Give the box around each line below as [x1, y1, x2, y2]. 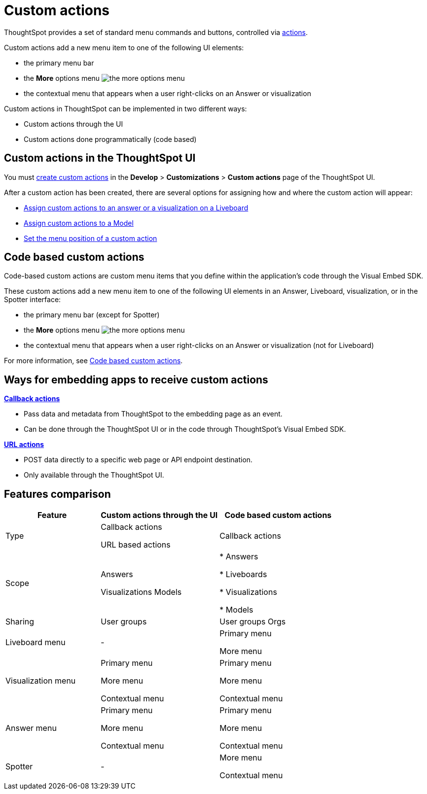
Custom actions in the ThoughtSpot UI [4, 152, 196, 165]
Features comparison [4, 487, 111, 500]
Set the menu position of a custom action [24, 234, 157, 242]
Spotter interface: [4, 295, 61, 304]
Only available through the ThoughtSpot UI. [24, 471, 164, 480]
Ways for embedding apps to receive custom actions [4, 373, 268, 386]
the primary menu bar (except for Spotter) [24, 311, 160, 319]
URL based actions [101, 540, 171, 550]
